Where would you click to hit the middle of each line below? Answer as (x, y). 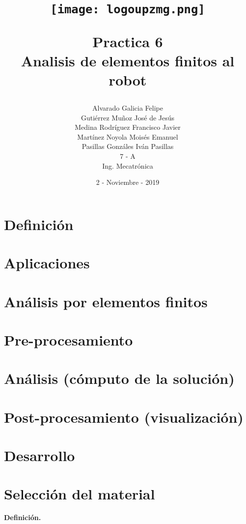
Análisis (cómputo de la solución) (119, 378)
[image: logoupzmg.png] (128, 10)
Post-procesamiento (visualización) (124, 417)
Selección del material (80, 494)
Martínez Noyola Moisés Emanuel (128, 136)
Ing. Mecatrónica (128, 165)
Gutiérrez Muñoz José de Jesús (128, 117)
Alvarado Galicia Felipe (128, 108)
